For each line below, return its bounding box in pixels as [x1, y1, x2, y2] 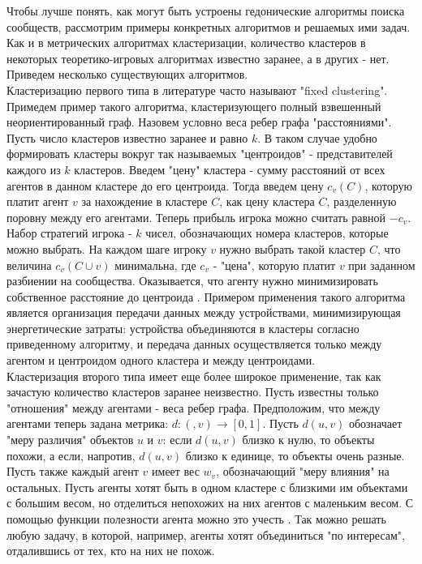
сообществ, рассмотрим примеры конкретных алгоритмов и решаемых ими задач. [6, 18, 411, 35]
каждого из [6, 160, 61, 177]
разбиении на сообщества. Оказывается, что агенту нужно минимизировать [6, 272, 378, 289]
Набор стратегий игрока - [6, 224, 132, 241]
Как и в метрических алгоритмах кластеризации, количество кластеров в [6, 34, 366, 51]
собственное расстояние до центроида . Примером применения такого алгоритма [6, 288, 406, 305]
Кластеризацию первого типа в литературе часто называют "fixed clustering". [6, 81, 388, 98]
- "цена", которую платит [213, 256, 336, 273]
